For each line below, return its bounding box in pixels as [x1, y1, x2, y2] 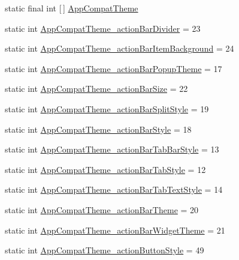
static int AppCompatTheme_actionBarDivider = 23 [5, 22, 201, 34]
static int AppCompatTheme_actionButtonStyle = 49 [5, 244, 204, 256]
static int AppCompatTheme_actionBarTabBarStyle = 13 [5, 143, 219, 156]
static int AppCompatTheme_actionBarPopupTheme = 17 [5, 62, 222, 74]
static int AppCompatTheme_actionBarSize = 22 [5, 82, 188, 95]
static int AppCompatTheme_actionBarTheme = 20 [5, 203, 199, 216]
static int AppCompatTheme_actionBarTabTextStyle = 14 [5, 183, 223, 196]
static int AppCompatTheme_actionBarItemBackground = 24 [5, 42, 234, 55]
